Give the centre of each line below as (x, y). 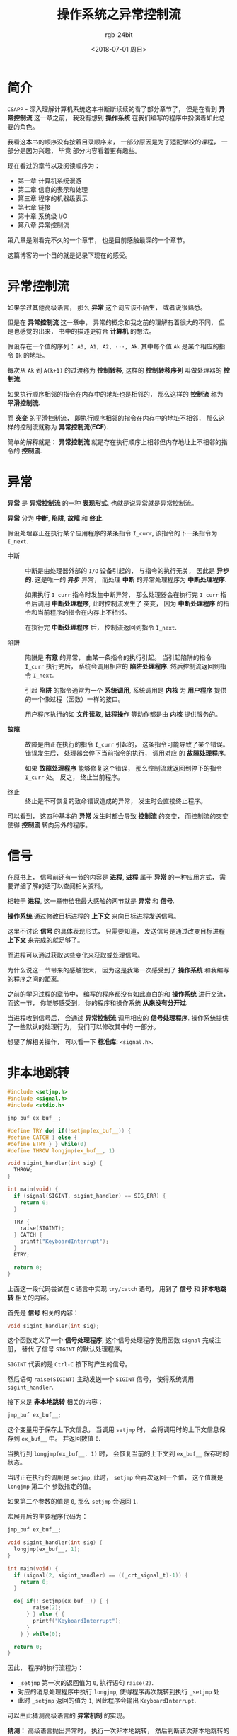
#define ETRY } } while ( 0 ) (47, 1144)
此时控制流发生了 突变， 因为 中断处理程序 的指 (161, 603)
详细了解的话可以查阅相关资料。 (60, 885)
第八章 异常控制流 (43, 225)
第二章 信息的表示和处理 (53, 189)
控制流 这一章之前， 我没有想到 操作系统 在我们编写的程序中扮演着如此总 (119, 118)
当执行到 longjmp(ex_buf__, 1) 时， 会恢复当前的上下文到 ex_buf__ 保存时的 (118, 1453)
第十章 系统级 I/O (42, 216)
